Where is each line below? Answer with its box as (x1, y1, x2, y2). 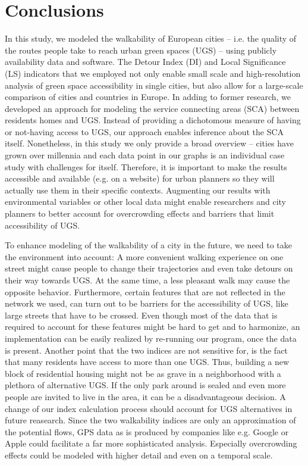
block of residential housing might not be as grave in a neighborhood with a (5, 367, 281, 379)
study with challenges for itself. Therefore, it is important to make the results (5, 160, 287, 173)
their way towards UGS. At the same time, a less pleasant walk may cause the (5, 274, 290, 286)
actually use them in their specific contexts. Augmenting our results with (5, 183, 271, 196)
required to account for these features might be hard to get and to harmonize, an (5, 320, 300, 333)
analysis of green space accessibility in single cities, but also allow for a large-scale (5, 79, 303, 91)
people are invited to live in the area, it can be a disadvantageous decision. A (5, 390, 286, 402)
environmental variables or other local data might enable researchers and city (5, 195, 286, 208)
